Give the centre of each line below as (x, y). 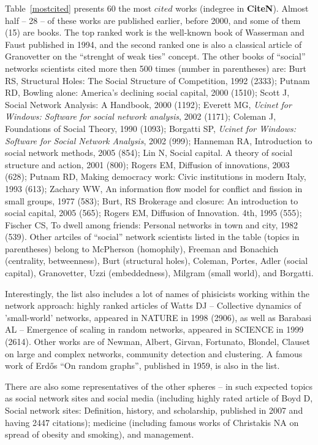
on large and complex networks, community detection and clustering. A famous (154, 353)
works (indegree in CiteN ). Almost (242, 8)
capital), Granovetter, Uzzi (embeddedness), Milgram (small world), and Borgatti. (159, 273)
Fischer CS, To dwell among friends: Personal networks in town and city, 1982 (152, 224)
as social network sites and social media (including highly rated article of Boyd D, (159, 398)
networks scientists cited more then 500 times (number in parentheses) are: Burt (156, 68)
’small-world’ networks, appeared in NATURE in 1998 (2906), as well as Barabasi (158, 317)
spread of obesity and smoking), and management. (100, 434)
